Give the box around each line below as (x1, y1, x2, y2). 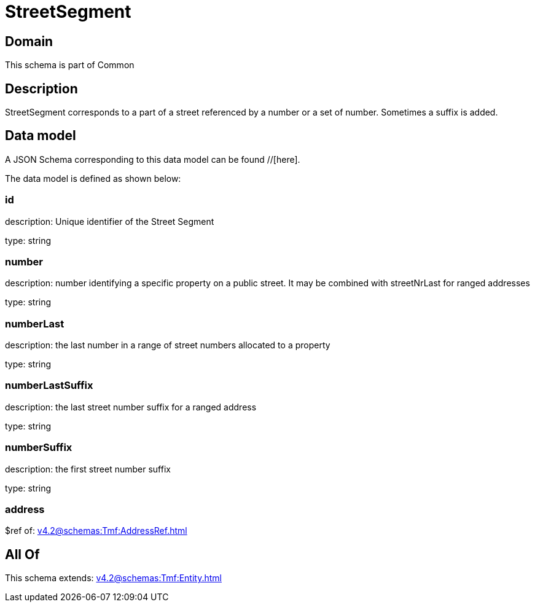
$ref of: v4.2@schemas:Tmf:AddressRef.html (5, 525, 187, 536)
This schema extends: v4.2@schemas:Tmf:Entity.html (5, 573, 222, 584)
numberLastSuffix (5, 379, 93, 392)
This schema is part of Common (5, 60, 135, 71)
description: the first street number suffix (5, 463, 171, 474)
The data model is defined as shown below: (5, 173, 181, 184)
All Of (5, 546, 40, 562)
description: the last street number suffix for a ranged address (5, 401, 257, 412)
